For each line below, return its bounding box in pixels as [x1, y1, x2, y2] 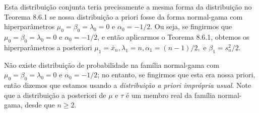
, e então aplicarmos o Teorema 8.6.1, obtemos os [97, 31, 249, 42]
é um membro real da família [125, 89, 216, 100]
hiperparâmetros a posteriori [4, 42, 92, 52]
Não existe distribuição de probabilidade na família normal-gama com [4, 59, 219, 70]
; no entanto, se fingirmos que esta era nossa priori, [97, 69, 255, 80]
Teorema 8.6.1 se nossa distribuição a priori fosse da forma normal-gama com [4, 11, 243, 22]
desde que [25, 99, 55, 110]
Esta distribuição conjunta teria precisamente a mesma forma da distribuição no [4, 2, 252, 12]
